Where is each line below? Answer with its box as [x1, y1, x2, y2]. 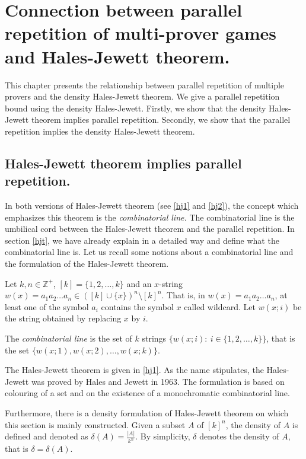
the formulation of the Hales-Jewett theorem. [5, 257, 169, 270]
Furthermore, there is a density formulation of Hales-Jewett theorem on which [5, 406, 289, 419]
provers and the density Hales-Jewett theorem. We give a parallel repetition [5, 90, 280, 103]
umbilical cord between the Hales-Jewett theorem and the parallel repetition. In [5, 222, 295, 235]
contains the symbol [101, 300, 174, 313]
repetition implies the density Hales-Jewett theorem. [5, 125, 195, 137]
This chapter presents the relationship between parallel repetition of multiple [5, 78, 285, 91]
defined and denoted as [5, 430, 88, 442]
